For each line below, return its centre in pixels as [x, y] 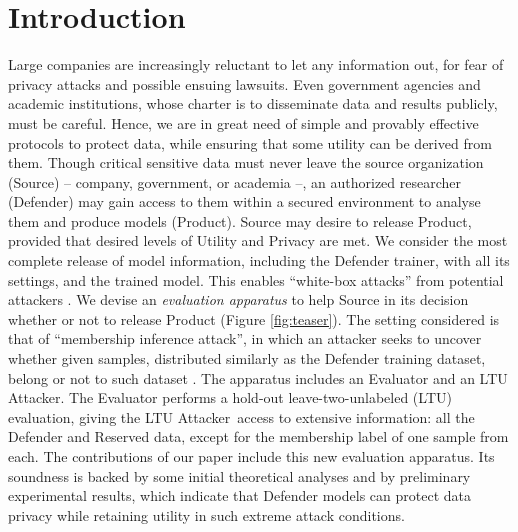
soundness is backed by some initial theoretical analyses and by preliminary [239, 475]
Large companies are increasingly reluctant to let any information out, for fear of [256, 64]
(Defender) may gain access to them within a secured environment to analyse [244, 201]
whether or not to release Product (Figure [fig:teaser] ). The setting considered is [254, 318]
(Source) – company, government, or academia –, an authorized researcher [234, 181]
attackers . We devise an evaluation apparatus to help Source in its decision [238, 299]
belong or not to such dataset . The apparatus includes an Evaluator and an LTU [258, 377]
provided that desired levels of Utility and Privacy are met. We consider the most [258, 240]
